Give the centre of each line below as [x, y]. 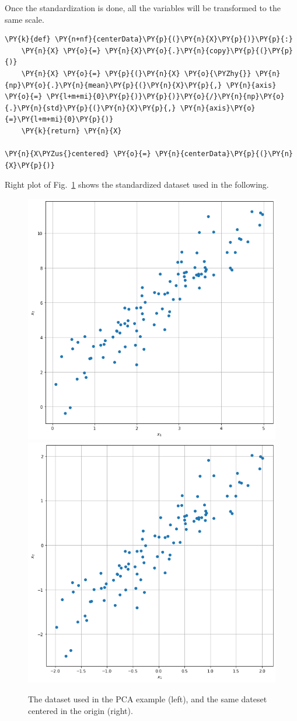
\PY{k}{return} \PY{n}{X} [71, 131]
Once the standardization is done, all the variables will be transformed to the [143, 8]
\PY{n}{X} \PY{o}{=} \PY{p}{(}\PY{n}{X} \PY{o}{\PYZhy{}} [136, 73]
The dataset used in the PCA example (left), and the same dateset [148, 698]
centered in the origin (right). [81, 710]
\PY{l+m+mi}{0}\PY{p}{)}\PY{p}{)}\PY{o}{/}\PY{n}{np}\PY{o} [165, 97]
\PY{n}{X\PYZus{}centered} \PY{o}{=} [78, 154]
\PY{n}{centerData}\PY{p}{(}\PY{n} [224, 154]
